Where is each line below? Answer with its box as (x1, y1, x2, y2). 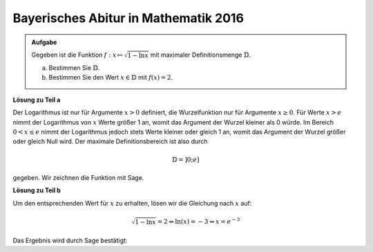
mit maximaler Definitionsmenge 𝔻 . (150, 51, 251, 59)
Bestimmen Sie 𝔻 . (48, 64, 100, 72)
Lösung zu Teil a (12, 96, 61, 104)
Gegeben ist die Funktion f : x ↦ (31, 51, 124, 59)
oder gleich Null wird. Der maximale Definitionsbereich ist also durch (12, 137, 208, 145)
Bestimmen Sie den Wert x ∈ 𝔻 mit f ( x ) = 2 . (48, 73, 173, 82)
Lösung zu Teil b (12, 186, 61, 195)
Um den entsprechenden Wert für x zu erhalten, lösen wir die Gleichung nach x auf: (12, 199, 252, 207)
